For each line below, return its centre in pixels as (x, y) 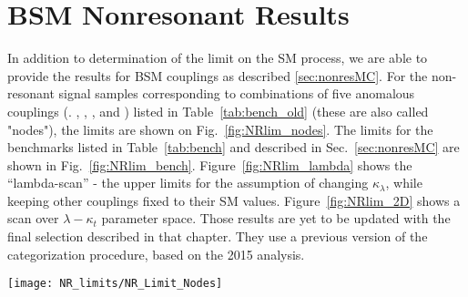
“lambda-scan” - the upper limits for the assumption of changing (188, 183)
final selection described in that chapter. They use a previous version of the (218, 236)
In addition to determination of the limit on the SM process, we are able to (218, 58)
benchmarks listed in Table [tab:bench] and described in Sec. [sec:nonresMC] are (234, 147)
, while (404, 183)
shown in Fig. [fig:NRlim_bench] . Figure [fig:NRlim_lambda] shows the (210, 164)
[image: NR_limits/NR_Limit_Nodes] (115, 284)
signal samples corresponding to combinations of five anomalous (237, 93)
